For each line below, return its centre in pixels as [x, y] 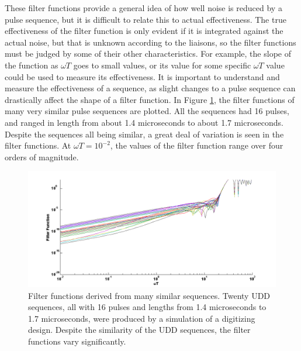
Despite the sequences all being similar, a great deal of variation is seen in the [144, 134]
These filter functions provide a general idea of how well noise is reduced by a [143, 8]
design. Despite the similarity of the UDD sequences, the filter [139, 330]
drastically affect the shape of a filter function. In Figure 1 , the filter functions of [150, 99]
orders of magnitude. [42, 156]
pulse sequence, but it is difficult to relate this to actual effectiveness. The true [146, 19]
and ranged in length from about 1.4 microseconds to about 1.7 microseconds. [144, 122]
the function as [32, 65]
